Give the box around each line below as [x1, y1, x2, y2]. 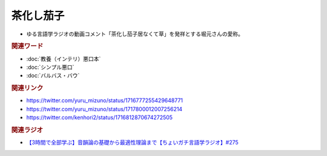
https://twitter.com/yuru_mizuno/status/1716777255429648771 [26, 97, 183, 104]
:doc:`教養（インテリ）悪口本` [26, 55, 101, 62]
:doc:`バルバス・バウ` [26, 72, 80, 79]
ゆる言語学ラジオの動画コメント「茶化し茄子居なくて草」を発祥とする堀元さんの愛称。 [26, 30, 243, 37]
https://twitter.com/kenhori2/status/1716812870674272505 [26, 114, 173, 121]
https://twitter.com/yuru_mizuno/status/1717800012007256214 [26, 105, 183, 112]
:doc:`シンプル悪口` [26, 63, 74, 71]
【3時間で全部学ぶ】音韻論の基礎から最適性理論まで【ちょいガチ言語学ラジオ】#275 [26, 139, 239, 146]
